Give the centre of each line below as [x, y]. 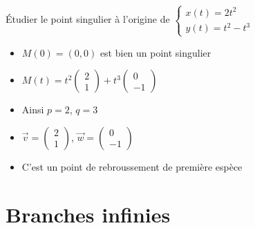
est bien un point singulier [155, 52]
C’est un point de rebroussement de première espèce [132, 166]
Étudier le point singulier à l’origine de [88, 19]
